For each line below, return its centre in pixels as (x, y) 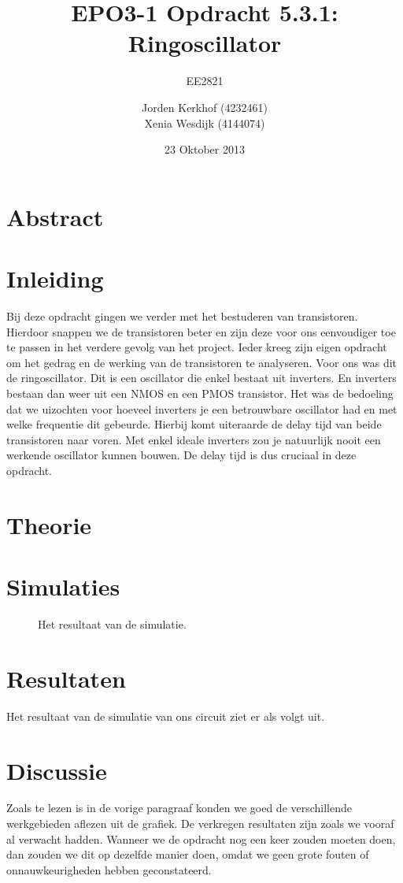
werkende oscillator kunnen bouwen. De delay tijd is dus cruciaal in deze (181, 455)
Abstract (55, 216)
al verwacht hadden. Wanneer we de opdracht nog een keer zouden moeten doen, (201, 838)
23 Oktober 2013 (205, 149)
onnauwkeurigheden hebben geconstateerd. (109, 869)
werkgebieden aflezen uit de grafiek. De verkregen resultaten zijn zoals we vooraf (200, 824)
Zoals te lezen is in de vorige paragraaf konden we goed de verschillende (179, 808)
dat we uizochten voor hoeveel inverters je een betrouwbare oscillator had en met (202, 408)
